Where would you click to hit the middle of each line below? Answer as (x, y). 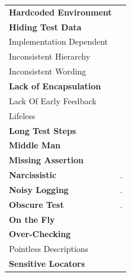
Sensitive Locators (47, 264)
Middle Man (35, 145)
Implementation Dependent (59, 41)
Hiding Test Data (45, 27)
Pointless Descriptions (49, 249)
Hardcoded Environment (60, 12)
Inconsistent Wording (48, 71)
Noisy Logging (39, 189)
